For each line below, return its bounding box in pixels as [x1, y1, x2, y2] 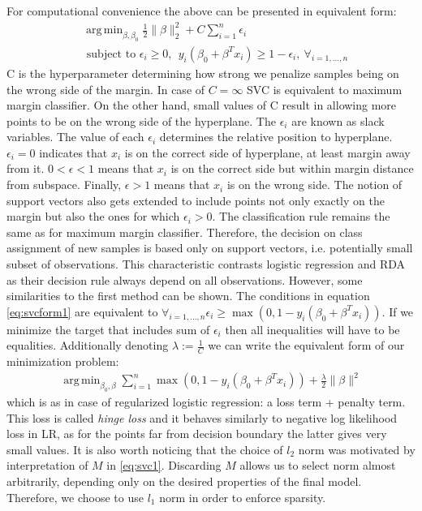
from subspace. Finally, [6, 176, 122, 193]
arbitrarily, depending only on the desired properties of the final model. [6, 473, 362, 490]
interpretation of [6, 457, 88, 474]
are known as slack [291, 112, 385, 129]
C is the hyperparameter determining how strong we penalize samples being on [6, 64, 399, 81]
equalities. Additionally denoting [6, 337, 169, 354]
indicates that [39, 144, 108, 161]
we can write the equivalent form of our [208, 337, 405, 354]
